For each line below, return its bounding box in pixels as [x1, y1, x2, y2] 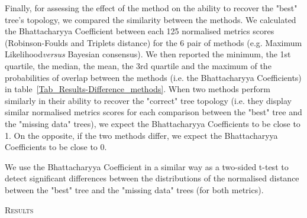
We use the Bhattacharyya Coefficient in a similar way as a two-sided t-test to [5, 160, 289, 173]
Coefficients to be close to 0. [5, 141, 107, 153]
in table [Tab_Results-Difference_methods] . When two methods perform [5, 83, 270, 95]
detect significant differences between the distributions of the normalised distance [5, 172, 299, 184]
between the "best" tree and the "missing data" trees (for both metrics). [5, 183, 264, 196]
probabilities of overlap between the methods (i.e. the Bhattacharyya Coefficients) [5, 71, 302, 83]
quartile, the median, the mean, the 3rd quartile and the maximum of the [5, 59, 272, 71]
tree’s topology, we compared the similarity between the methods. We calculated [5, 13, 296, 25]
